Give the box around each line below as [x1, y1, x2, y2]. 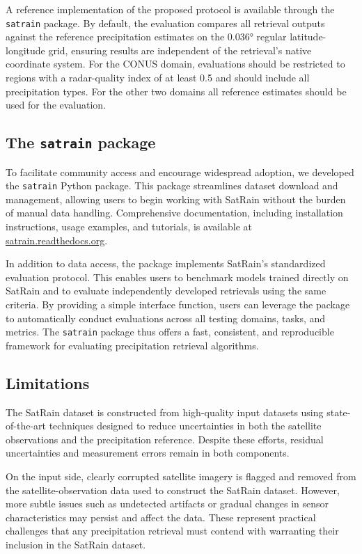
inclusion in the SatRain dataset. [6, 537, 146, 551]
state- [326, 404, 351, 419]
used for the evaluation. [6, 97, 107, 112]
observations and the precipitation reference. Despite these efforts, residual [6, 432, 324, 446]
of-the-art [6, 418, 46, 433]
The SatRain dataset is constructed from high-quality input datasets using [6, 404, 324, 419]
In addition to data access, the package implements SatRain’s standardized [6, 256, 326, 271]
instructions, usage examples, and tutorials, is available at [6, 219, 253, 234]
